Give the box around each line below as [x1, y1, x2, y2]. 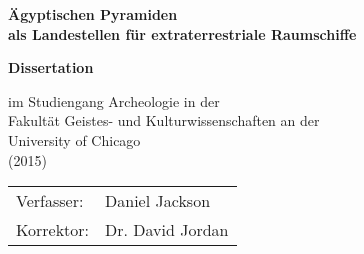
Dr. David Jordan [105, 218, 229, 242]
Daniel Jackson [105, 189, 211, 213]
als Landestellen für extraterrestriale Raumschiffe [8, 23, 357, 44]
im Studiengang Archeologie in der [8, 90, 220, 111]
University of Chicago [8, 129, 141, 150]
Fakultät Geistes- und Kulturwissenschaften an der [8, 110, 320, 131]
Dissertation [8, 57, 94, 78]
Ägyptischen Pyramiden [8, 4, 178, 24]
